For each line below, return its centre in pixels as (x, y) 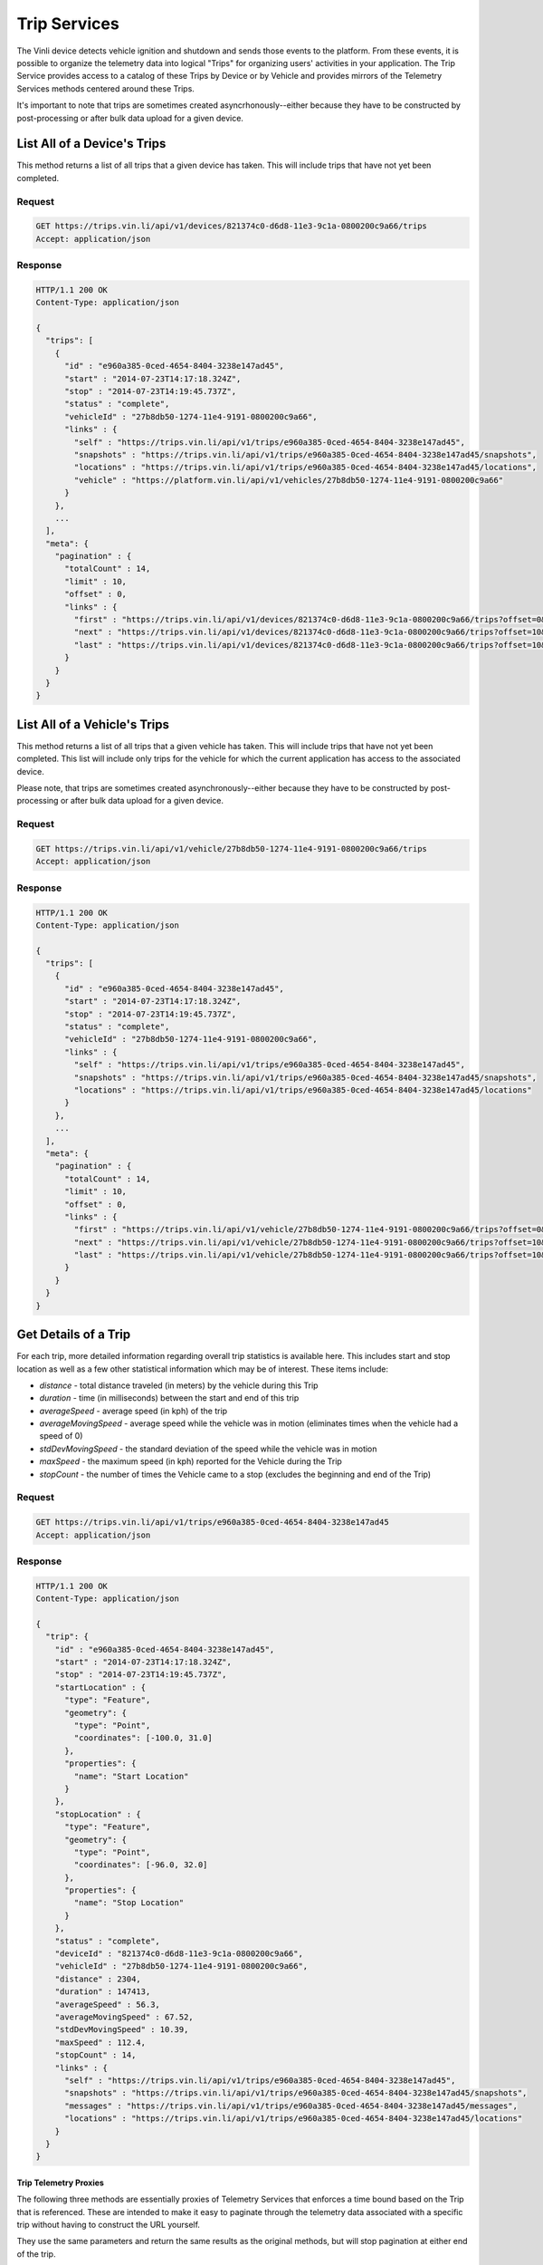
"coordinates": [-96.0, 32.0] (141, 1865)
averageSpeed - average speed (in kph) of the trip (133, 1411)
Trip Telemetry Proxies (60, 2183)
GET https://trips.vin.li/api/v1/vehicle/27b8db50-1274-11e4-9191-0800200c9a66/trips (231, 848)
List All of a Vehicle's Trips (93, 724)
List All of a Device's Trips (91, 144)
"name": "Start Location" (131, 1776)
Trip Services (68, 24)
